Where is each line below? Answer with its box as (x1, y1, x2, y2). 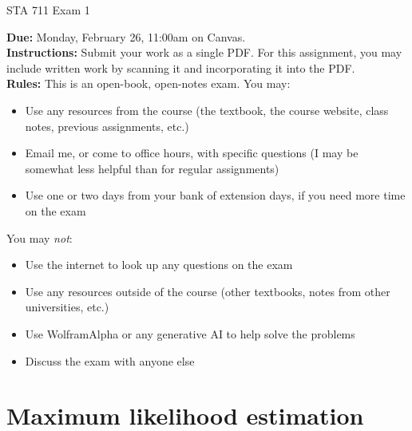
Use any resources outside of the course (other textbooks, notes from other (25, 283, 390, 299)
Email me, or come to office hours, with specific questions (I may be (25, 144, 359, 161)
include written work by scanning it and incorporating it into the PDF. (6, 59, 355, 76)
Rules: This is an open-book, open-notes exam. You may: (6, 75, 291, 92)
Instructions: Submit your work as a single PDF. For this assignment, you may (6, 44, 402, 61)
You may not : (6, 229, 73, 246)
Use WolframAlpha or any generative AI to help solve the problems (25, 325, 355, 342)
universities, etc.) (25, 299, 109, 315)
